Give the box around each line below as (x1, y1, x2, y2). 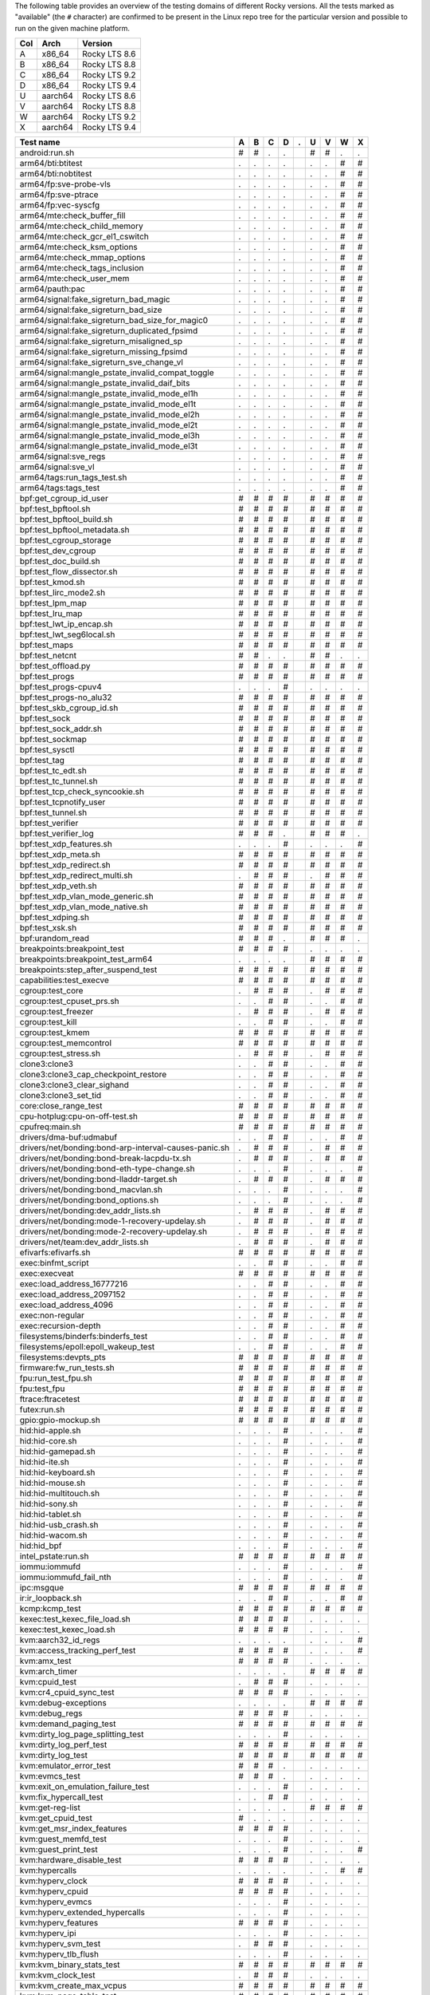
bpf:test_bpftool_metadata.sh (19, 524, 130, 535)
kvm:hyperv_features (19, 1918, 99, 1929)
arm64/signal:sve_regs (19, 451, 106, 462)
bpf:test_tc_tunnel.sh (19, 776, 99, 787)
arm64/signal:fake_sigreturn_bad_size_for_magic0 (19, 315, 209, 326)
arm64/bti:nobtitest (19, 168, 92, 180)
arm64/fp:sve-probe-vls (19, 179, 111, 190)
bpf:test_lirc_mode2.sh (19, 587, 106, 598)
